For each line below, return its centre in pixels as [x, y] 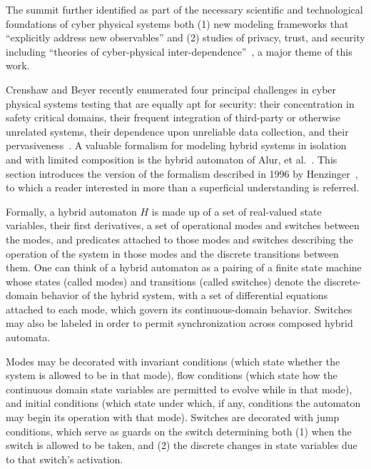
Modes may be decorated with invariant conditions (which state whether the [173, 361]
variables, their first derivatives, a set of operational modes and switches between [183, 225]
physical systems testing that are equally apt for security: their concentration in [180, 103]
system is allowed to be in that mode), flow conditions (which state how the [172, 375]
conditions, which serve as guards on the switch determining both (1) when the [179, 431]
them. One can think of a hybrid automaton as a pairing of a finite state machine [184, 267]
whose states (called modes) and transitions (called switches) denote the [163, 281]
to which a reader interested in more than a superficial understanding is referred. [183, 187]
